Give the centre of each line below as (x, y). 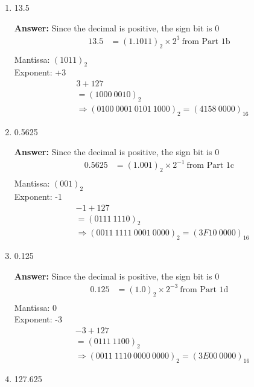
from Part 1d (204, 289)
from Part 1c (210, 166)
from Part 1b (206, 41)
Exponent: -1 (38, 196)
